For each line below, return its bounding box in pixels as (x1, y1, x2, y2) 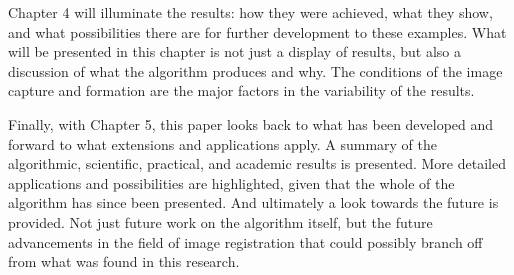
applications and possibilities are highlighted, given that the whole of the (8, 172, 455, 193)
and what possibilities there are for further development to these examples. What (8, 21, 507, 42)
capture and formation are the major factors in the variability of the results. (8, 80, 475, 101)
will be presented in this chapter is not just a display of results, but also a (8, 41, 462, 62)
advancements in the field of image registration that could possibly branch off (8, 231, 483, 252)
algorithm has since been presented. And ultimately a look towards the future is (8, 192, 499, 213)
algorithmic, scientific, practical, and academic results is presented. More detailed (8, 153, 506, 174)
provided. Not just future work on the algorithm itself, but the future (8, 211, 433, 232)
